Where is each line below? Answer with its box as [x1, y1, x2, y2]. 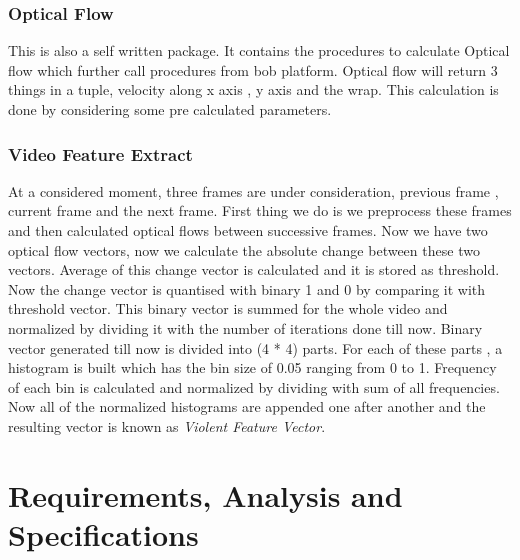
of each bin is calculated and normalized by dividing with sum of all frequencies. [8, 376, 500, 397]
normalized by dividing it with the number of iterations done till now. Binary [8, 317, 483, 338]
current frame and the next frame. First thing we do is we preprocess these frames [8, 200, 512, 221]
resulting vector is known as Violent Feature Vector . [8, 415, 326, 436]
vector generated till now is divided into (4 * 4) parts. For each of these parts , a [8, 337, 503, 358]
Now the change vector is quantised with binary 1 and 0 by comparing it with [8, 278, 486, 299]
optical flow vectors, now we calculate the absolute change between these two [8, 239, 480, 260]
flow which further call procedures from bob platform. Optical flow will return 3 [8, 59, 498, 80]
